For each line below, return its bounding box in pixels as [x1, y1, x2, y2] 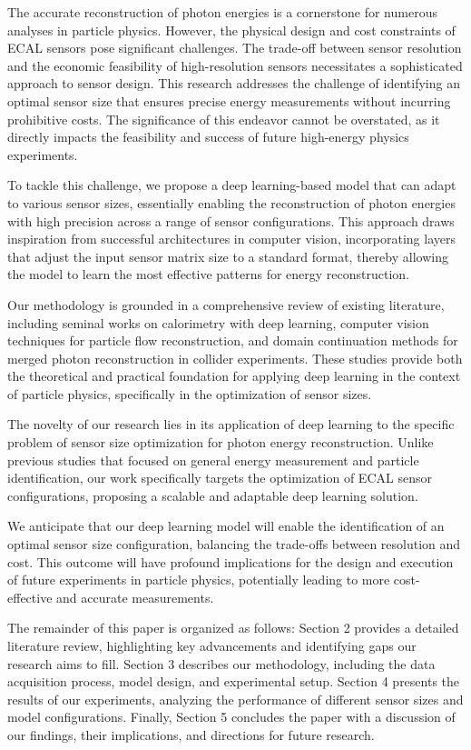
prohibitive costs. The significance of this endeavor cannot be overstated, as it [7, 109, 440, 128]
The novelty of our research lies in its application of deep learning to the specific [7, 415, 455, 434]
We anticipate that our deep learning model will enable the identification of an [7, 516, 445, 535]
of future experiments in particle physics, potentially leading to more [7, 570, 390, 589]
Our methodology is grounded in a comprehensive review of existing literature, [7, 295, 445, 314]
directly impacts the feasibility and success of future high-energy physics [7, 127, 409, 146]
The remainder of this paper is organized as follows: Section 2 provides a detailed [7, 618, 459, 637]
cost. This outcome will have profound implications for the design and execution [7, 552, 454, 571]
